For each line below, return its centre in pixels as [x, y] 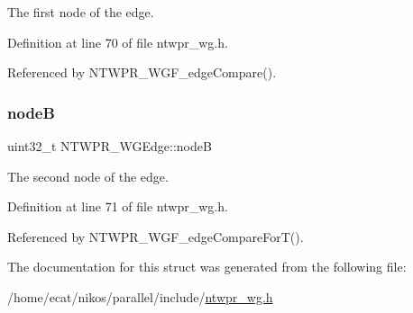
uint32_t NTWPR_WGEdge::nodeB [110, 146]
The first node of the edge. [81, 12]
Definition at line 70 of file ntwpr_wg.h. [118, 42]
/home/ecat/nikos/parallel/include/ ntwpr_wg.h [140, 296]
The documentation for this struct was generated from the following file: [207, 267]
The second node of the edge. [88, 176]
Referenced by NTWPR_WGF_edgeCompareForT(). [156, 236]
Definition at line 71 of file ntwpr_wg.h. [118, 206]
